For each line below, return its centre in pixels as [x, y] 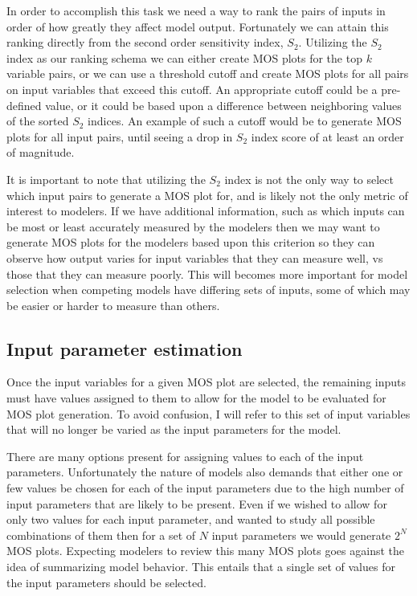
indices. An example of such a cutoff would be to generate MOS [245, 121]
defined [24, 105]
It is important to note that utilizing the [106, 179]
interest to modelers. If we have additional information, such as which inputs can [206, 211]
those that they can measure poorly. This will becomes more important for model [207, 274]
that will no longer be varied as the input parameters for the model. [174, 429]
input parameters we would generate [301, 535]
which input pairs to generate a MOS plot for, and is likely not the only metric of [207, 195]
